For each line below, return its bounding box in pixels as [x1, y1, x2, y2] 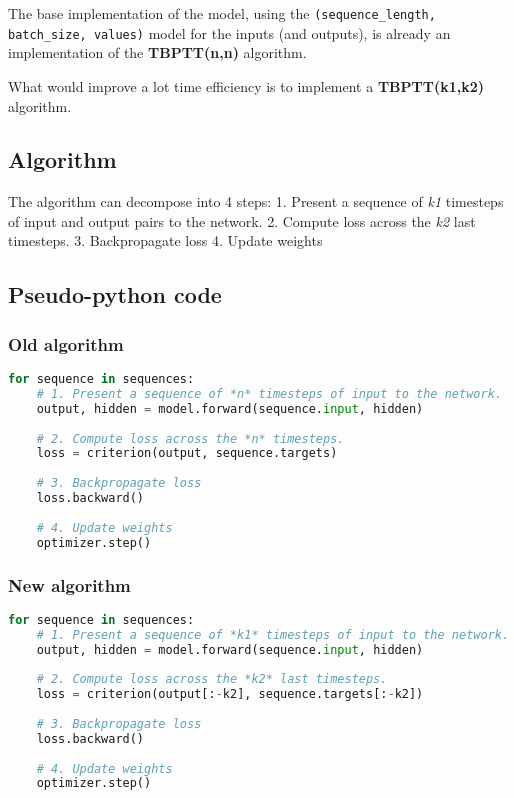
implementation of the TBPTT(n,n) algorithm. [8, 42, 307, 63]
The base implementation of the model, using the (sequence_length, [8, 3, 436, 23]
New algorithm [8, 572, 131, 597]
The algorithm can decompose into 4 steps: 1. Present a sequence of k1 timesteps [8, 191, 504, 212]
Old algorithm [8, 331, 124, 356]
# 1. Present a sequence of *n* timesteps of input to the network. [36, 386, 502, 401]
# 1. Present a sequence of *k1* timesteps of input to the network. [36, 627, 510, 642]
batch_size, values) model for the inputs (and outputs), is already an [8, 22, 451, 43]
